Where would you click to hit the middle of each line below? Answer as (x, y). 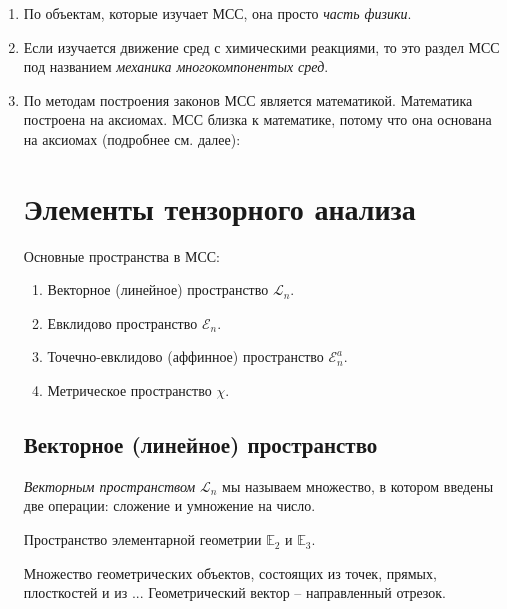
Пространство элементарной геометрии (142, 539)
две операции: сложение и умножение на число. (169, 505)
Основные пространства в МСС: (121, 255)
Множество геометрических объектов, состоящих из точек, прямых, (230, 572)
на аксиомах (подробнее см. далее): (132, 138)
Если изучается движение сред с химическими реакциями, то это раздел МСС (261, 46)
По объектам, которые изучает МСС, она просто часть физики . (217, 13)
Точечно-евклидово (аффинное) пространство (185, 356)
